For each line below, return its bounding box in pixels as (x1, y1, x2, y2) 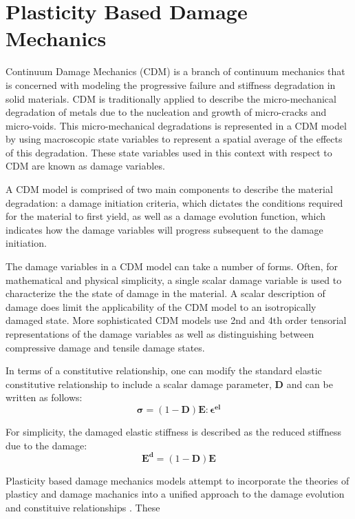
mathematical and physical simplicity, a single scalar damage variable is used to (6, 272, 342, 287)
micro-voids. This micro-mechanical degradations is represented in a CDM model (6, 118, 347, 132)
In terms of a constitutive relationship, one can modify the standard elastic (6, 363, 322, 378)
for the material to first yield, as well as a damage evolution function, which (6, 209, 326, 223)
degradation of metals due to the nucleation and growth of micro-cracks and (6, 105, 327, 119)
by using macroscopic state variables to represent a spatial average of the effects (6, 132, 343, 146)
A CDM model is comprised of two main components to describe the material (6, 182, 333, 196)
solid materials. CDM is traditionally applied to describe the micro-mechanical (6, 91, 336, 105)
